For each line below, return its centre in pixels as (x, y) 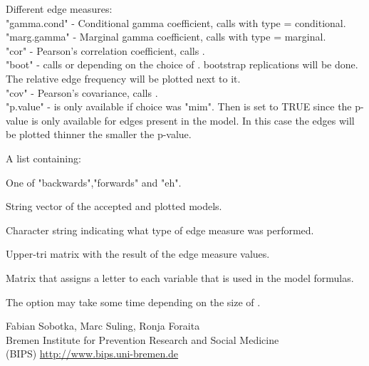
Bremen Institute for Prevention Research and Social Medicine (142, 339)
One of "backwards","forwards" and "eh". (94, 182)
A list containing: (43, 158)
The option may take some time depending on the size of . (133, 302)
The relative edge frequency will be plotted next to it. (123, 78)
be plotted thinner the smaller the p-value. (99, 134)
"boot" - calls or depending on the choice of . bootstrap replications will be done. (182, 64)
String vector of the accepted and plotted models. (114, 206)
